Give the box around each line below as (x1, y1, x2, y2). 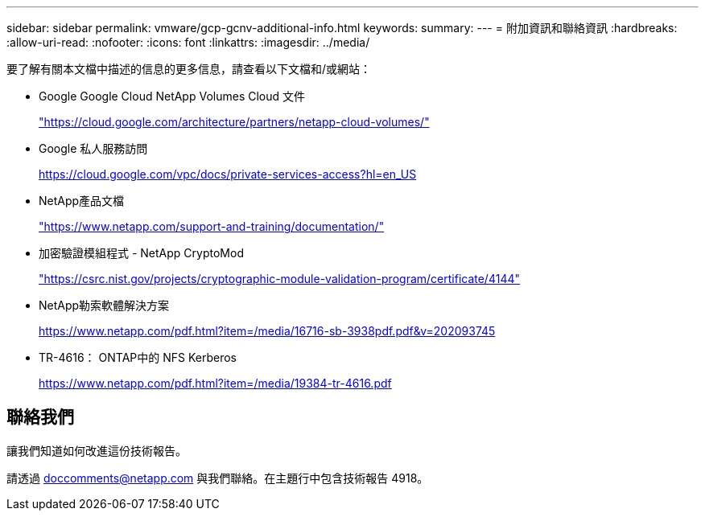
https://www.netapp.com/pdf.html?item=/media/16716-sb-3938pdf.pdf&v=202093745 (39, 324, 496, 338)
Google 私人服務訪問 (39, 142, 148, 155)
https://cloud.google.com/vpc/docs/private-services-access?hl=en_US (39, 167, 417, 181)
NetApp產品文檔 (39, 194, 125, 207)
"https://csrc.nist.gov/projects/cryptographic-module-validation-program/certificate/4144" (39, 272, 520, 285)
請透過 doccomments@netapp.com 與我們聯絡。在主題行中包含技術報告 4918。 (6, 470, 429, 485)
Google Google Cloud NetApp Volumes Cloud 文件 (39, 89, 306, 103)
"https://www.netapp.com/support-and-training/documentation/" (39, 220, 385, 233)
